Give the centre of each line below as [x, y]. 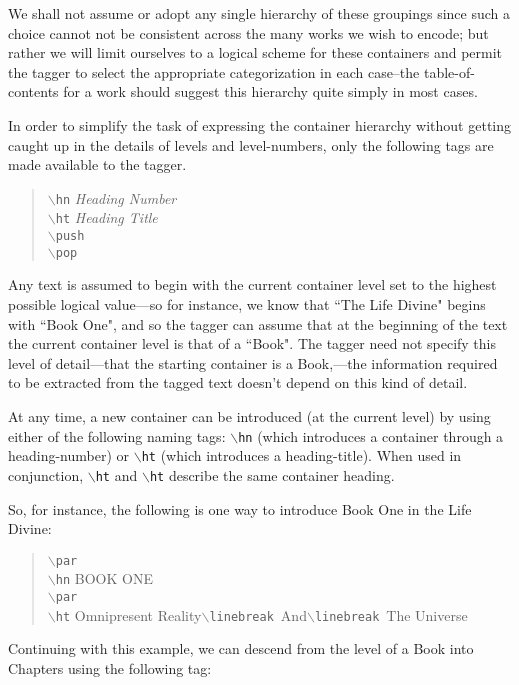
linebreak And [258, 614]
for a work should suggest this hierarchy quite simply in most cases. [270, 91]
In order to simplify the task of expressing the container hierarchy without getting [260, 124]
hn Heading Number [116, 197]
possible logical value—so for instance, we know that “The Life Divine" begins [247, 303]
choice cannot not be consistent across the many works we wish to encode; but [248, 32]
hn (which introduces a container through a [371, 435]
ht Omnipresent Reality [128, 614]
